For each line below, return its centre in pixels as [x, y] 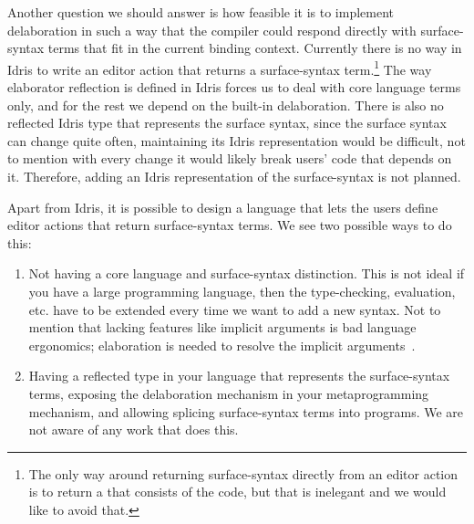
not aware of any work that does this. [134, 430]
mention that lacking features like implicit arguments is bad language [222, 327]
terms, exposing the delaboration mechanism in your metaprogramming [229, 393]
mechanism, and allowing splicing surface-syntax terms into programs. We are [246, 411]
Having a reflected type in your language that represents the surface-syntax [239, 376]
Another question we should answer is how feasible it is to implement [201, 12]
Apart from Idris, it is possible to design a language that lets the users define [223, 207]
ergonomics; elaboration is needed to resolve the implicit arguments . [222, 345]
